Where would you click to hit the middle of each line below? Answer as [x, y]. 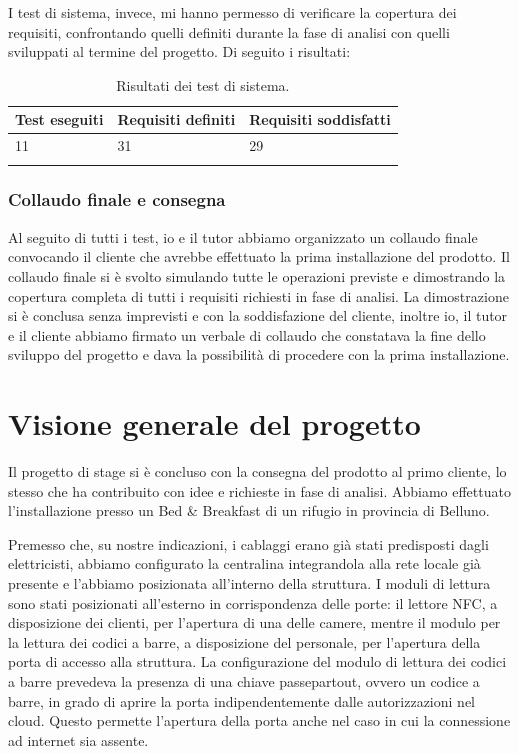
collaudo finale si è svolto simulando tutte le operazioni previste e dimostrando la [257, 275]
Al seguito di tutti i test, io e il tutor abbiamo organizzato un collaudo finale [243, 236]
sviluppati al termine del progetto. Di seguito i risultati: [179, 51]
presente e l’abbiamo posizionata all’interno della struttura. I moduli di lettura [249, 583]
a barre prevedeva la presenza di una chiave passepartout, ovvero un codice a [244, 681]
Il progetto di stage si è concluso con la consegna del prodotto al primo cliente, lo [257, 471]
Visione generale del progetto [214, 423]
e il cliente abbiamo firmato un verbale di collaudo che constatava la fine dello [247, 334]
